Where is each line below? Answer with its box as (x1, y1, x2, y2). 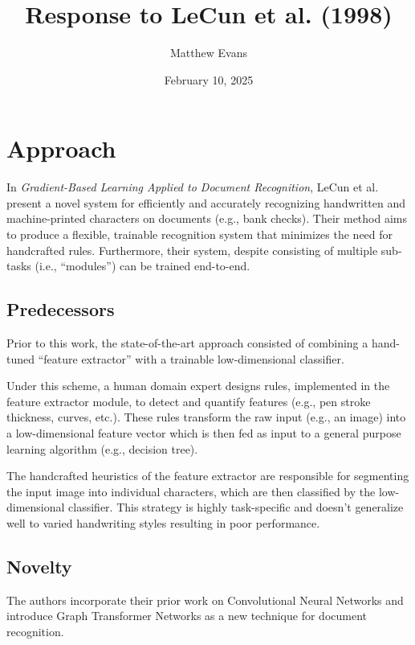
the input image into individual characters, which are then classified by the (6, 483, 376, 499)
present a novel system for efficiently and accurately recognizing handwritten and (6, 194, 406, 211)
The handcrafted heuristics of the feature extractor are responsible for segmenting (6, 467, 409, 484)
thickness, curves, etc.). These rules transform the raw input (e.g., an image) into (6, 409, 406, 425)
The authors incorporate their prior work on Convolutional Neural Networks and (6, 591, 404, 608)
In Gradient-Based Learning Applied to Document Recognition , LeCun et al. (6, 179, 379, 195)
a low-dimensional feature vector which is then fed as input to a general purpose (6, 424, 401, 441)
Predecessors (6, 297, 115, 322)
